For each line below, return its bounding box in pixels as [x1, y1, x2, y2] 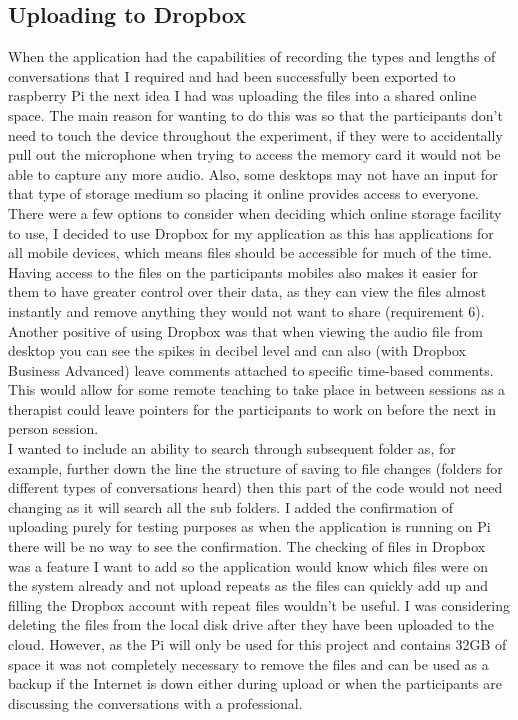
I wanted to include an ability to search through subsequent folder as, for [8, 438, 456, 459]
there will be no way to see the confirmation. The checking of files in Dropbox [8, 536, 486, 557]
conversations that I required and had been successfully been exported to [8, 65, 456, 86]
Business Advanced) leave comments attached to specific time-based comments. [8, 359, 494, 380]
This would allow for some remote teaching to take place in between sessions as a [8, 379, 506, 400]
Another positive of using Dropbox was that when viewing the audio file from [8, 320, 484, 341]
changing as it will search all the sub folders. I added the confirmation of [8, 496, 453, 517]
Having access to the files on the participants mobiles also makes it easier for [8, 261, 479, 282]
